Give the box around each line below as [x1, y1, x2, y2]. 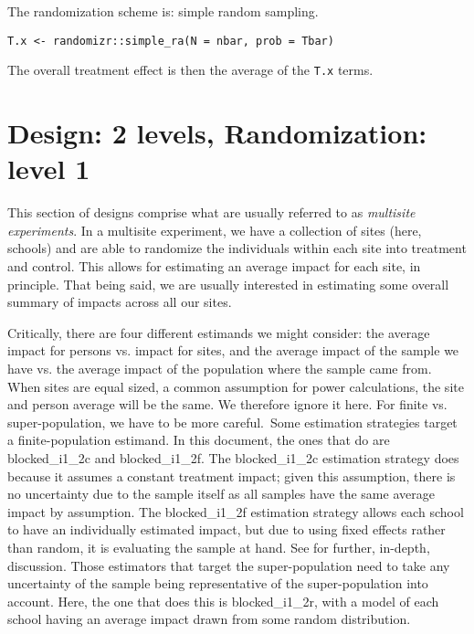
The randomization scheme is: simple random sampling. [7, 2, 319, 20]
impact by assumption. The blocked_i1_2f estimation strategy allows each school [7, 502, 464, 521]
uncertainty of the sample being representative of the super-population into [7, 574, 428, 593]
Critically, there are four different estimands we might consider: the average [7, 322, 430, 342]
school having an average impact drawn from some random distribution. [7, 609, 411, 629]
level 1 [7, 150, 90, 187]
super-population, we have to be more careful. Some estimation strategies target [7, 412, 458, 431]
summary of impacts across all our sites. [7, 292, 232, 312]
